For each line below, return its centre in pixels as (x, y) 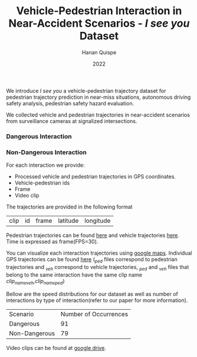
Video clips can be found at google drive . (56, 348)
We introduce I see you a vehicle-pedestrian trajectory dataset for (86, 90)
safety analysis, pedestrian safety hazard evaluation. (70, 103)
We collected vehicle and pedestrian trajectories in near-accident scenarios (98, 115)
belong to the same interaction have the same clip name (74, 275)
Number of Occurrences (94, 314)
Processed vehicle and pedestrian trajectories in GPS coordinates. (95, 177)
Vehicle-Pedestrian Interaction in (99, 11)
